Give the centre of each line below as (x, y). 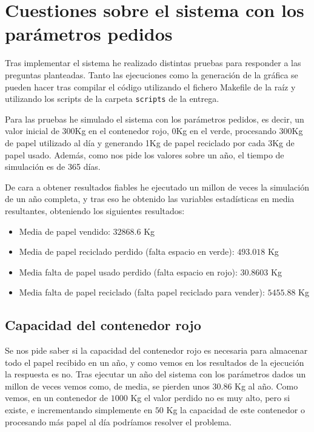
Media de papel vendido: (65, 231)
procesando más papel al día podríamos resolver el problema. (118, 421)
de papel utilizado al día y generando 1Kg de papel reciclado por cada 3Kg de (150, 142)
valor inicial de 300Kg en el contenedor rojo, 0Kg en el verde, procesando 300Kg (154, 131)
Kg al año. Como (266, 386)
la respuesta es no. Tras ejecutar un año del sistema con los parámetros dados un (155, 374)
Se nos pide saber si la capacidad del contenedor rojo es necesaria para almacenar (156, 350)
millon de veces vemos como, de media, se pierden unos (107, 386)
